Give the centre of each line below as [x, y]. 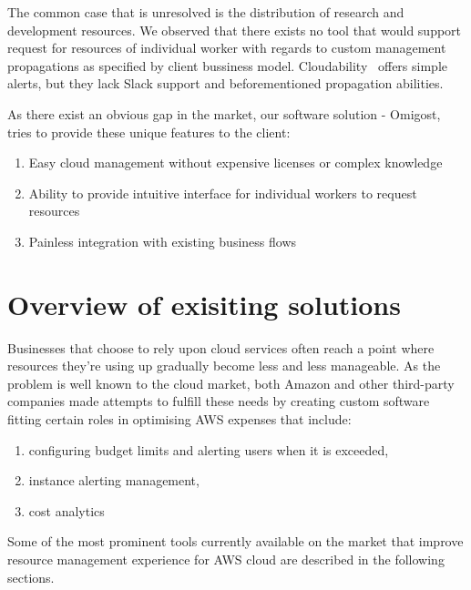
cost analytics [67, 510]
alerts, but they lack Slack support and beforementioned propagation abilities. [225, 83]
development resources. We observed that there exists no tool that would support [235, 30]
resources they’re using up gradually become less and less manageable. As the [224, 366]
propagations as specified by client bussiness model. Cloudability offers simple [227, 65]
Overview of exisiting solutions [204, 304]
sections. [31, 577]
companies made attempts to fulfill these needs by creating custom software [219, 401]
